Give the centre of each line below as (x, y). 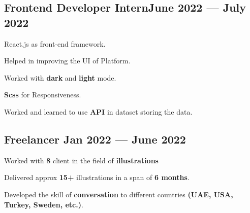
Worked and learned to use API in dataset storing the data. (98, 111)
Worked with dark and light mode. (60, 77)
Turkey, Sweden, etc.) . (44, 204)
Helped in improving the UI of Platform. (67, 61)
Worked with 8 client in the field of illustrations (81, 160)
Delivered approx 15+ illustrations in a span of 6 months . (97, 177)
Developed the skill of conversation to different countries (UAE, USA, (119, 194)
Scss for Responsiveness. (43, 95)
